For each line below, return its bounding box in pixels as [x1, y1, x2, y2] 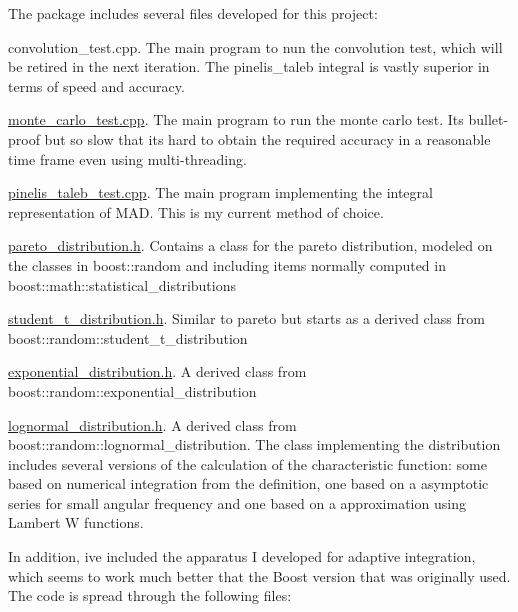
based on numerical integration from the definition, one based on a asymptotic [8, 473, 489, 494]
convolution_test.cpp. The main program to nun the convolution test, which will [8, 36, 503, 57]
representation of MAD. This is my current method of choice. [8, 201, 384, 222]
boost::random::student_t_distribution [8, 327, 248, 348]
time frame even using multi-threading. [8, 148, 247, 169]
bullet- [468, 109, 509, 130]
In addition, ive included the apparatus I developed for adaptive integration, [8, 546, 476, 567]
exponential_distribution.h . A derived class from [8, 361, 307, 382]
